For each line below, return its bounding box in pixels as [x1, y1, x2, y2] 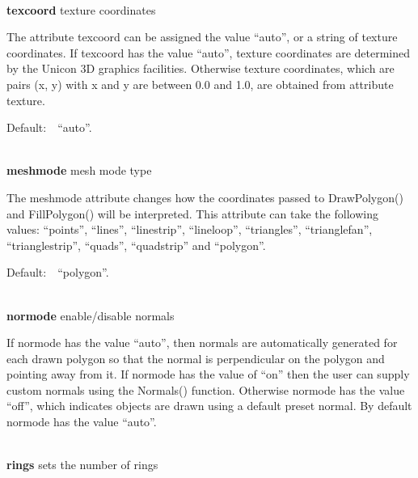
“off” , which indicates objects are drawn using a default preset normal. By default [6, 397, 412, 414]
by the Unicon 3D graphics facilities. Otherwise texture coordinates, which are [6, 60, 395, 77]
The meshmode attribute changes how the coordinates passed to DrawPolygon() [6, 188, 403, 205]
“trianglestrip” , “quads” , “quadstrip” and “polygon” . [6, 236, 266, 253]
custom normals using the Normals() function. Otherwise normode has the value [6, 381, 405, 398]
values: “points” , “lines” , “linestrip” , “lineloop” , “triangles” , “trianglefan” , [6, 221, 373, 238]
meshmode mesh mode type [6, 162, 152, 179]
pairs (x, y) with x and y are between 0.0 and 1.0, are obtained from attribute [6, 75, 394, 92]
